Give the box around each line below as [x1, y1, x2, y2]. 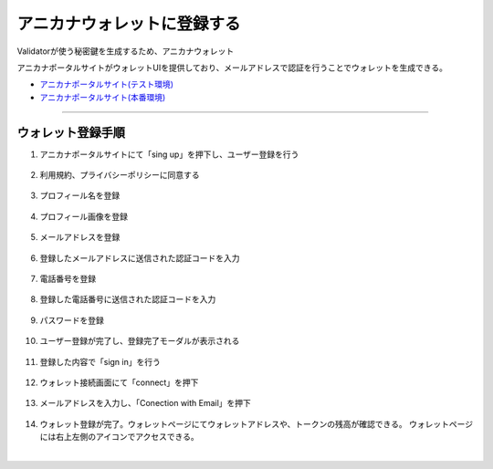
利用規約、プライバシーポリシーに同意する [39, 170, 200, 181]
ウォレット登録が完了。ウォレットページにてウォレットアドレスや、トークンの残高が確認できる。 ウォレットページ [39, 418, 474, 429]
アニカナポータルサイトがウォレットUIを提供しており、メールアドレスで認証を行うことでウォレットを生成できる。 [16, 62, 447, 73]
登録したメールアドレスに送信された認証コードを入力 [39, 252, 240, 264]
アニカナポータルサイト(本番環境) [39, 91, 166, 102]
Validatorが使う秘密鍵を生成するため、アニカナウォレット [16, 46, 235, 57]
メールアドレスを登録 [39, 232, 121, 243]
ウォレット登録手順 [16, 124, 125, 141]
